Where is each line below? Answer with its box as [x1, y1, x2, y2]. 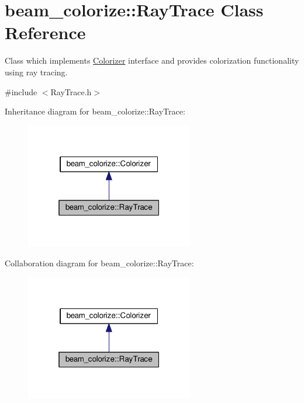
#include [5, 85, 37, 98]
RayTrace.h [50, 85, 92, 98]
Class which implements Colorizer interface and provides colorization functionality [5, 54, 299, 67]
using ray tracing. [5, 65, 68, 78]
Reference [5, 20, 86, 44]
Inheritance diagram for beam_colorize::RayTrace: [5, 105, 185, 117]
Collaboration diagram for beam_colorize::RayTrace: [5, 256, 194, 269]
